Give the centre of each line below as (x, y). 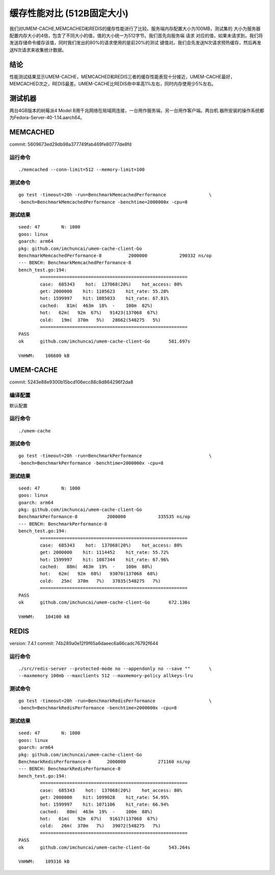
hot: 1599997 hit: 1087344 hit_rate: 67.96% (104, 559)
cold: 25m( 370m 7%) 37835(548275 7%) (100, 581)
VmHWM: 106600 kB (44, 355)
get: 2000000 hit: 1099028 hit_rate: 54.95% (104, 797)
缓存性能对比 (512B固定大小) (69, 13)
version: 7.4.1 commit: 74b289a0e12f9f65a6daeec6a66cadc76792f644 (84, 643)
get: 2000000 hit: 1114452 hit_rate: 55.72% (104, 552)
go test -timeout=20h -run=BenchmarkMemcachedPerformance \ (115, 195)
